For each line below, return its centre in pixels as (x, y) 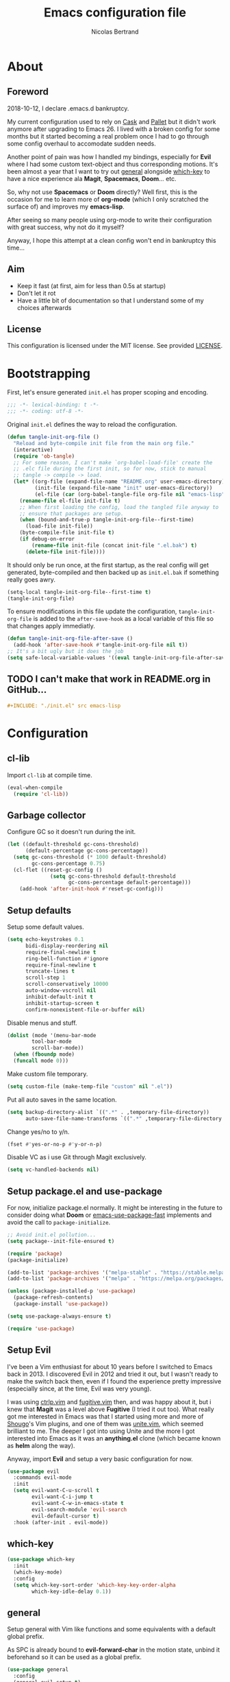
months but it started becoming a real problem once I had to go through (108, 136)
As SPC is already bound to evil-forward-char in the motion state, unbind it (114, 1650)
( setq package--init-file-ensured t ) (61, 1241)
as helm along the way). (41, 1445)
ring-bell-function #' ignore (67, 958)
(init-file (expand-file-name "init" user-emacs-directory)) (124, 488)
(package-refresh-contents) (53, 1298)
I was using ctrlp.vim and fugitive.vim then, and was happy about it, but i (109, 1401)
